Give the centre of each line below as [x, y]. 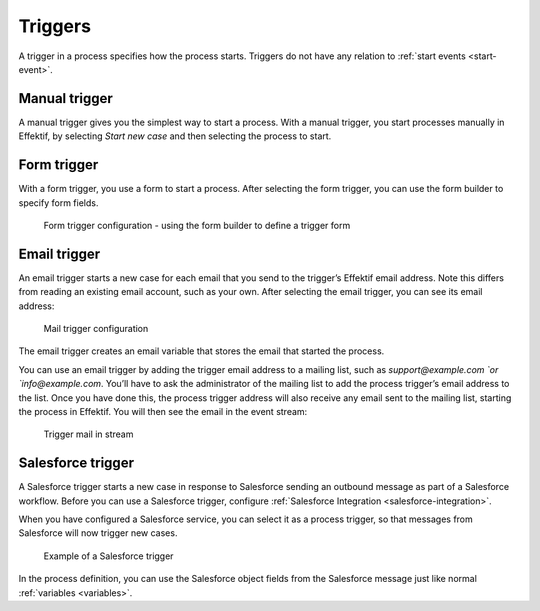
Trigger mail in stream [88, 434]
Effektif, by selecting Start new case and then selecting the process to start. [175, 136]
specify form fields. [58, 202]
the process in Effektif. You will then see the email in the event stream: [163, 411]
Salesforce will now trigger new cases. [98, 533]
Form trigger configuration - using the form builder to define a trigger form [197, 225]
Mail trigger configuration [96, 328]
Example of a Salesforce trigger [108, 556]
